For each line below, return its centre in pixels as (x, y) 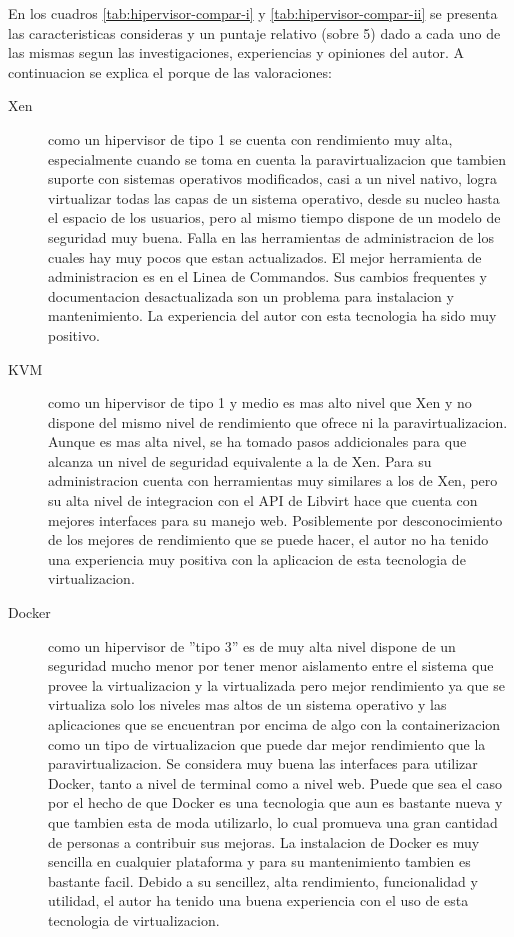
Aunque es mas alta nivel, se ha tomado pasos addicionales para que (257, 441)
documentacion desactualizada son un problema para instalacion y (251, 295)
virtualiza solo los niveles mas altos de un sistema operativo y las (247, 704)
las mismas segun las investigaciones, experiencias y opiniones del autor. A (236, 52)
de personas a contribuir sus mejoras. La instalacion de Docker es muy (264, 841)
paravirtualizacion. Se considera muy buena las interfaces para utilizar (263, 763)
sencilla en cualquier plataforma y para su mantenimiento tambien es (259, 861)
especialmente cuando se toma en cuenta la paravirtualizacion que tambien (277, 158)
